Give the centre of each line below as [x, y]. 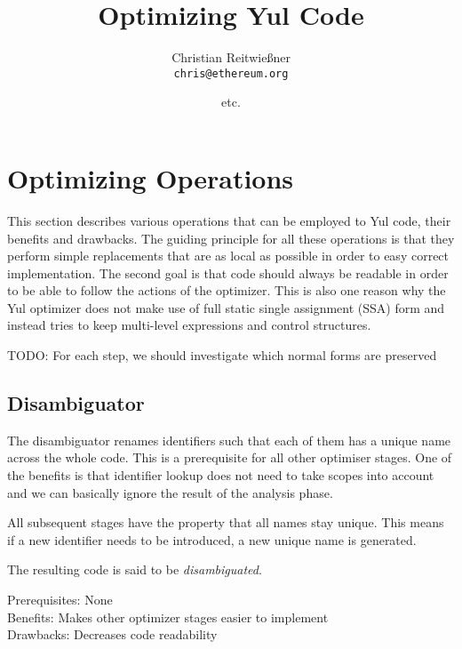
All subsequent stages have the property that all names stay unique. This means [226, 522]
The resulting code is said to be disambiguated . [135, 569]
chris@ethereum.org [231, 73]
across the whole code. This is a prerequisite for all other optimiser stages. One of [230, 457]
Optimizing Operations [151, 177]
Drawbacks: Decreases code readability [112, 634]
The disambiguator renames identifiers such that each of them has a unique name [229, 440]
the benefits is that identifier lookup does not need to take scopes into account [221, 475]
